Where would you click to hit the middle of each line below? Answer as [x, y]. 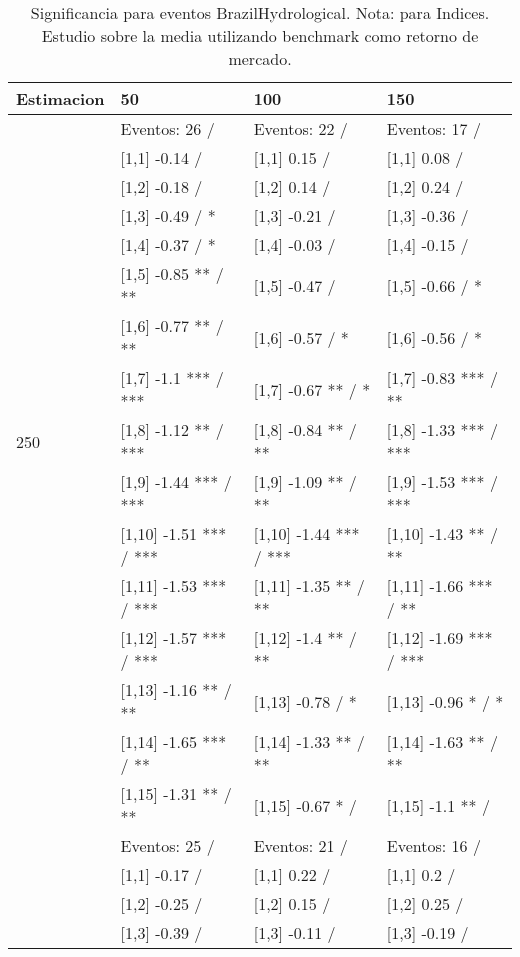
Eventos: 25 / [167, 845]
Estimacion [60, 98]
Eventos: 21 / [300, 845]
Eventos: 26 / [167, 128]
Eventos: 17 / [433, 128]
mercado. [260, 58]
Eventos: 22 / [300, 128]
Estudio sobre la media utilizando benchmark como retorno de [260, 35]
